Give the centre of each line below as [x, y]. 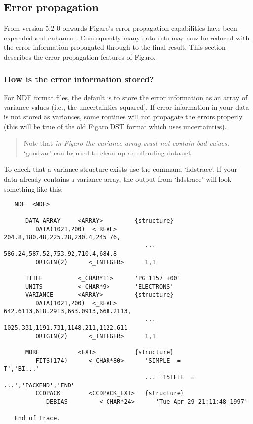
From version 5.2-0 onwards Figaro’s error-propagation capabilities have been [121, 28]
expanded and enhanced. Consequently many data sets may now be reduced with [127, 37]
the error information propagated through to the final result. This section [115, 47]
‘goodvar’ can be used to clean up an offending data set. [108, 152]
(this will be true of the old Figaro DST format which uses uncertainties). [115, 126]
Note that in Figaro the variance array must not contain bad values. [126, 143]
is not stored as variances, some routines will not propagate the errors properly [123, 116]
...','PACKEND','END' [39, 385]
